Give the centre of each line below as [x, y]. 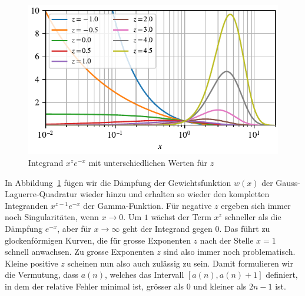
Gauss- [288, 182]
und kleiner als [220, 286]
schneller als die [253, 217]
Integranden [26, 205]
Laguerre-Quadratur [41, 194]
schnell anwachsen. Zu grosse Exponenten [79, 252]
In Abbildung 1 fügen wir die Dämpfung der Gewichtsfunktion [118, 182]
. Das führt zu [245, 228]
